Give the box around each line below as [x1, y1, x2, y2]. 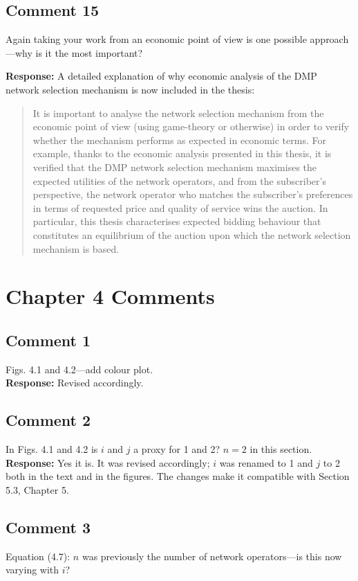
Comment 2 [6, 409, 91, 431]
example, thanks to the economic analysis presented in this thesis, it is [32, 146, 332, 161]
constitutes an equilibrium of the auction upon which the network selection [32, 227, 351, 242]
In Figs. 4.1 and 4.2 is [6, 442, 98, 456]
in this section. [249, 442, 312, 456]
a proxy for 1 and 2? [133, 442, 220, 456]
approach [310, 32, 349, 46]
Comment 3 [6, 516, 91, 537]
